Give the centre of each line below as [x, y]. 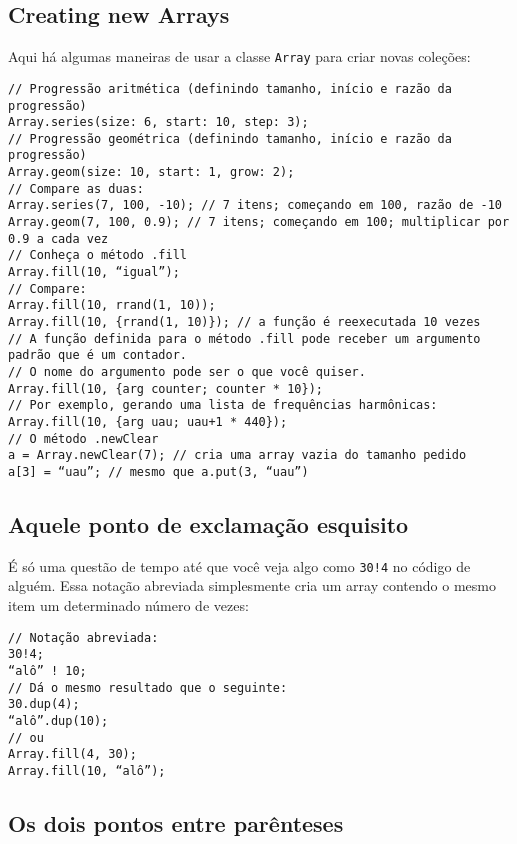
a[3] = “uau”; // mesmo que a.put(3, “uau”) [158, 471]
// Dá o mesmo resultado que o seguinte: [148, 687]
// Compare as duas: [76, 188]
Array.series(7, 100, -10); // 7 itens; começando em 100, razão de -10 [255, 205]
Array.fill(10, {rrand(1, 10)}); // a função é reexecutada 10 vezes [244, 322]
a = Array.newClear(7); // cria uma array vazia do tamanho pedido [237, 455]
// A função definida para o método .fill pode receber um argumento [244, 338]
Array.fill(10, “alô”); [87, 770]
